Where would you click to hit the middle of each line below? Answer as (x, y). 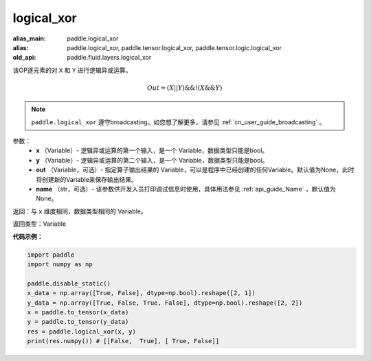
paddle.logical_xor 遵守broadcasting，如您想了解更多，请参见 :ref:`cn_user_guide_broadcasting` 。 (178, 122)
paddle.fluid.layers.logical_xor (109, 58)
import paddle (51, 255)
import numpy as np (60, 264)
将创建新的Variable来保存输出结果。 (87, 179)
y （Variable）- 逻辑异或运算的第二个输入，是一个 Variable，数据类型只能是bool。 (152, 160)
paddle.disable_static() (69, 283)
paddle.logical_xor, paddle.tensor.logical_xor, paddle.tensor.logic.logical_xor (174, 47)
